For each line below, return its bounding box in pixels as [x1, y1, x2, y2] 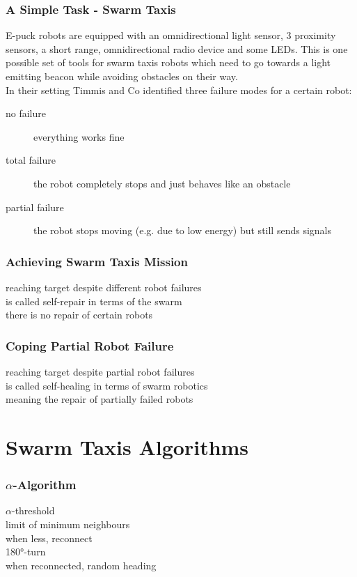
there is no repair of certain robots [6, 307, 153, 322]
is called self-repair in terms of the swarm [6, 293, 182, 308]
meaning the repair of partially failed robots [6, 392, 193, 406]
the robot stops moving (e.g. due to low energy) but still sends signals [33, 223, 331, 238]
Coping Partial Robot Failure [6, 337, 174, 354]
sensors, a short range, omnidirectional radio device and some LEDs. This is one [6, 41, 348, 56]
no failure [6, 106, 47, 121]
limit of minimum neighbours [6, 516, 130, 531]
